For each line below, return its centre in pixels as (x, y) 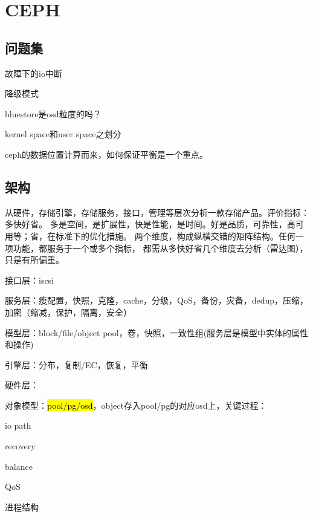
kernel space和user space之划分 (63, 134)
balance (19, 466)
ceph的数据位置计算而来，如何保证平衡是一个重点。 (106, 154)
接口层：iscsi (30, 280)
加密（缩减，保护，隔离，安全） (68, 312)
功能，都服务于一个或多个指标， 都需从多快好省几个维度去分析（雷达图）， (160, 248)
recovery (20, 446)
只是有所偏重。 (34, 260)
